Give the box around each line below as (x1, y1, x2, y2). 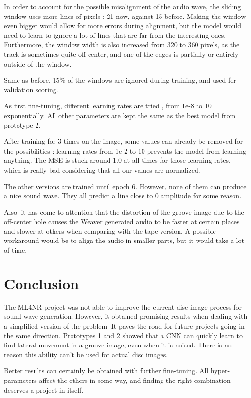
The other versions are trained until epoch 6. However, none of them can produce (4, 181, 247, 191)
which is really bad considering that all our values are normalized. (4, 164, 200, 174)
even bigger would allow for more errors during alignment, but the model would (4, 20, 242, 31)
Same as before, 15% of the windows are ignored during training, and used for (4, 75, 236, 85)
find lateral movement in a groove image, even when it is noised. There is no (4, 340, 232, 350)
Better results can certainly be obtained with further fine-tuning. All (4, 365, 209, 376)
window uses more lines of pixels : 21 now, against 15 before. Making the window (4, 11, 246, 21)
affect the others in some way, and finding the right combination (39, 375, 231, 385)
